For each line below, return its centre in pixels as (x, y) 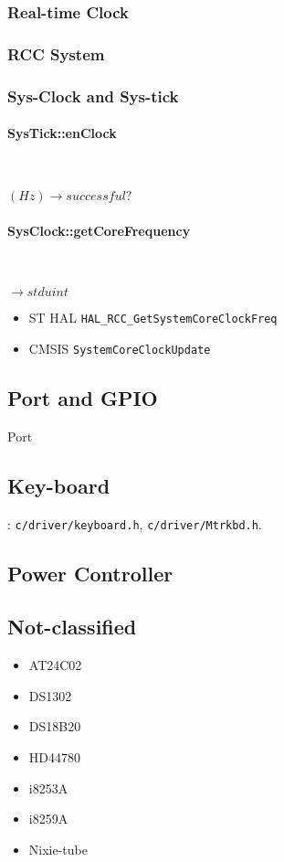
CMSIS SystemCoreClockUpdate (120, 348)
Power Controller (90, 573)
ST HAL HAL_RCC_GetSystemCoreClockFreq (153, 318)
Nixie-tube (58, 849)
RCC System (56, 53)
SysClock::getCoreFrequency (99, 230)
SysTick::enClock (62, 133)
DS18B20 (55, 726)
